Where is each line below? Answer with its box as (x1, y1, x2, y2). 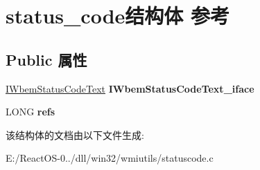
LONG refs (6, 104, 55, 119)
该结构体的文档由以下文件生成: (6, 127, 144, 142)
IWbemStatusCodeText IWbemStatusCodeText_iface (6, 81, 254, 95)
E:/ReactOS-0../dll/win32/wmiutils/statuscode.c (6, 151, 214, 165)
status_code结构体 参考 (6, 1, 230, 30)
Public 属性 (6, 48, 87, 70)
